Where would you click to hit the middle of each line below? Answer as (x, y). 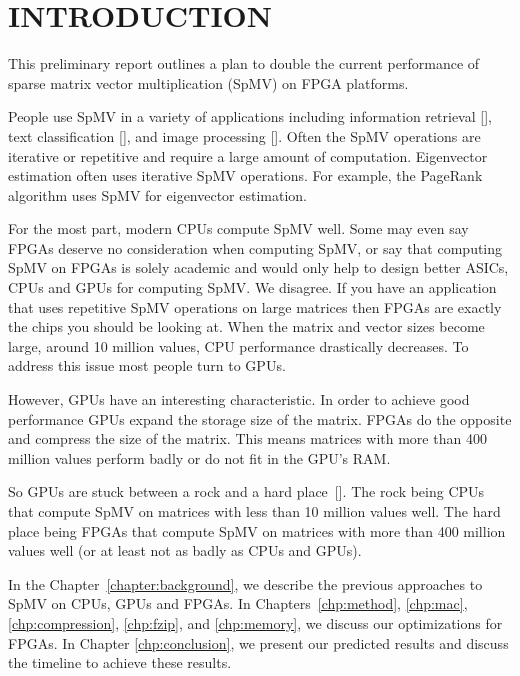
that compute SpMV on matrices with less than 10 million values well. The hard (254, 511)
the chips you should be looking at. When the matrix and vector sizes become (246, 326)
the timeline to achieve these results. (120, 662)
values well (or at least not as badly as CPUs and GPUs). (185, 550)
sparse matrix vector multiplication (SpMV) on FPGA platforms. (208, 82)
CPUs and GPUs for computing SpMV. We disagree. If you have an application (252, 287)
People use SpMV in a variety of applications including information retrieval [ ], (250, 116)
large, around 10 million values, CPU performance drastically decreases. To (238, 345)
